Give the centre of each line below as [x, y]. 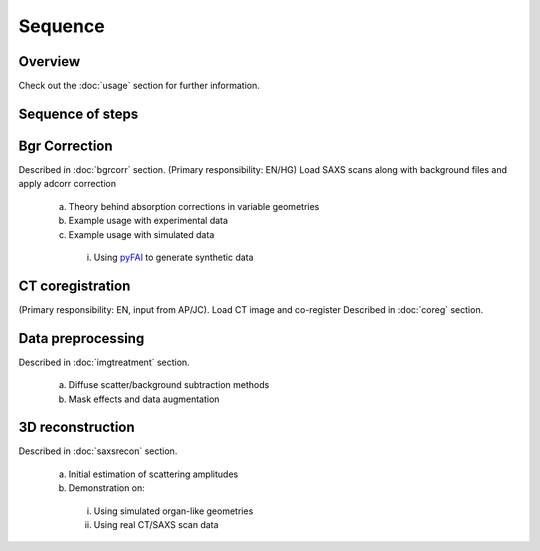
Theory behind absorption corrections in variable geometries [194, 206]
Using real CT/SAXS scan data [156, 524]
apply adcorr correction [67, 184]
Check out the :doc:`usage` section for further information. [139, 86]
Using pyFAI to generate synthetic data [173, 257]
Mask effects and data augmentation [144, 399]
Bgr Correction [66, 145]
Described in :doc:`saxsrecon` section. [98, 451]
